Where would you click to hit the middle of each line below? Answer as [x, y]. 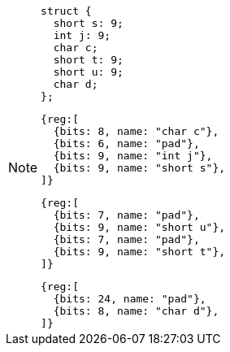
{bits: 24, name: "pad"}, [130, 299]
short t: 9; [88, 60]
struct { [66, 11]
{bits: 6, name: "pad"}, [126, 143]
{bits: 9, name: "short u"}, [139, 227]
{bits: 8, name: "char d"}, [136, 311]
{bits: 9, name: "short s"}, [139, 168]
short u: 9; [88, 72]
